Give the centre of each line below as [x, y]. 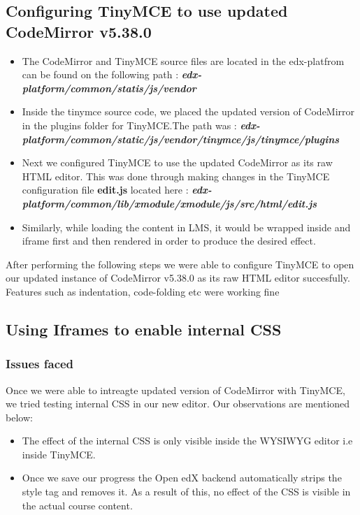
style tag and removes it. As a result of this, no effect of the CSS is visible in [186, 492]
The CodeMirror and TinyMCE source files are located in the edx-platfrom [183, 60]
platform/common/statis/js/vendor [109, 88]
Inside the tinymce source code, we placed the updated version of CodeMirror [188, 111]
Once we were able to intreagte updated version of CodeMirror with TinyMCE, [175, 390]
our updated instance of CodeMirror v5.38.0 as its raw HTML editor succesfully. [178, 278]
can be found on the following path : [100, 74]
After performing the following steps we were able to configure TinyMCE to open [180, 264]
